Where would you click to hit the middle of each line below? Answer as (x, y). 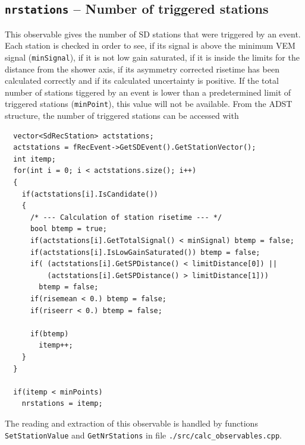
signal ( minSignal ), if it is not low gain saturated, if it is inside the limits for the (152, 57)
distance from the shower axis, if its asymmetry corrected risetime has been (142, 69)
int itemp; (34, 159)
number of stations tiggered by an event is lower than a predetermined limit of (148, 92)
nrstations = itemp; (62, 404)
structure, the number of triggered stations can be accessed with (122, 116)
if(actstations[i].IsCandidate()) (90, 194)
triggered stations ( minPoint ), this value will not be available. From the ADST (149, 104)
